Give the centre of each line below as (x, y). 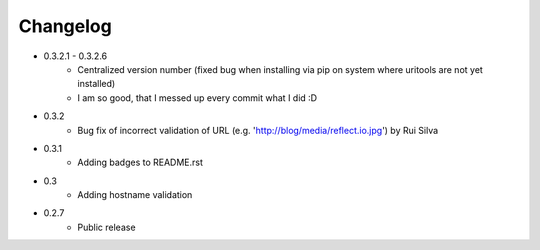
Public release (106, 227)
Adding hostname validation (135, 195)
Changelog (65, 26)
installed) (96, 84)
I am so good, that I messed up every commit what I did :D (197, 97)
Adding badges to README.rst (140, 162)
